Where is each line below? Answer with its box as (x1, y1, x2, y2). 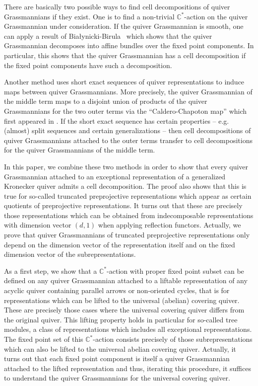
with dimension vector (4, 220, 71, 230)
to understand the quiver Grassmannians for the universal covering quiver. (4, 373, 230, 383)
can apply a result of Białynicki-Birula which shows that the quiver (4, 30, 212, 41)
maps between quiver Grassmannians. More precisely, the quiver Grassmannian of (4, 86, 253, 96)
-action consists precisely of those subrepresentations (93, 334, 253, 344)
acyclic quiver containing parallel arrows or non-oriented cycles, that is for (4, 285, 230, 296)
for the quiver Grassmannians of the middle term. (4, 145, 155, 155)
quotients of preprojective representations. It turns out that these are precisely (4, 200, 243, 211)
